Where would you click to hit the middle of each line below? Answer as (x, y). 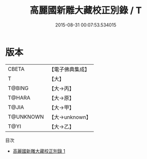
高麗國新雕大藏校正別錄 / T (86, 10)
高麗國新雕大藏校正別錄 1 (39, 151)
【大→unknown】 (70, 117)
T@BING (18, 88)
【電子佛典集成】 (69, 69)
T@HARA (19, 97)
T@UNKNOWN (26, 117)
